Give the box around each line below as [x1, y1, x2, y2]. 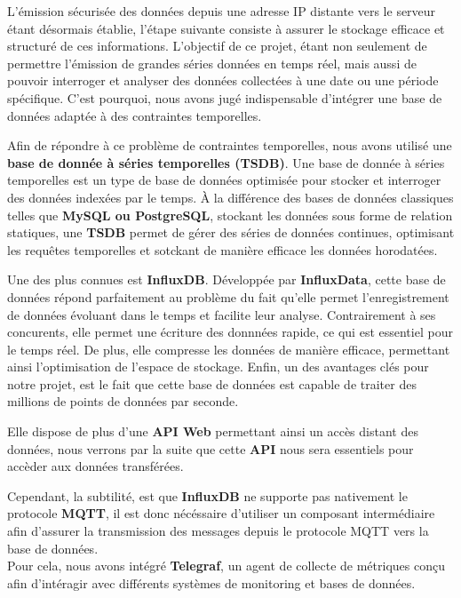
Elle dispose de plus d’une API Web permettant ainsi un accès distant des [7, 422, 418, 441]
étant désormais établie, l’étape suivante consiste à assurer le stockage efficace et [7, 19, 445, 37]
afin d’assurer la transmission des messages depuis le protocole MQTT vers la [7, 522, 429, 540]
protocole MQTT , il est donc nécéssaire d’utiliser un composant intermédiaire [7, 504, 435, 522]
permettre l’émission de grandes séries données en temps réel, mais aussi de [7, 53, 417, 72]
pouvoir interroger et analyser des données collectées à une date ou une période [7, 71, 439, 90]
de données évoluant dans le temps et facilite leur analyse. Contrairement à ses [7, 305, 436, 323]
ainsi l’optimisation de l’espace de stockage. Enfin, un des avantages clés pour [7, 357, 429, 376]
